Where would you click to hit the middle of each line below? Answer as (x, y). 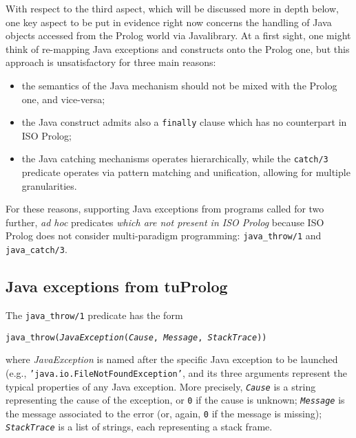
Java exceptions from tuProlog (117, 286)
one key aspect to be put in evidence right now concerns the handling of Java (169, 22)
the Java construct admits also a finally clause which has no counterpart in (184, 122)
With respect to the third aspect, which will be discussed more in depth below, (172, 8)
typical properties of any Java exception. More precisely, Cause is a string (161, 386)
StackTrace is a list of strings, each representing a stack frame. (139, 427)
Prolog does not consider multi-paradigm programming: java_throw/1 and (164, 236)
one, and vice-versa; (63, 99)
